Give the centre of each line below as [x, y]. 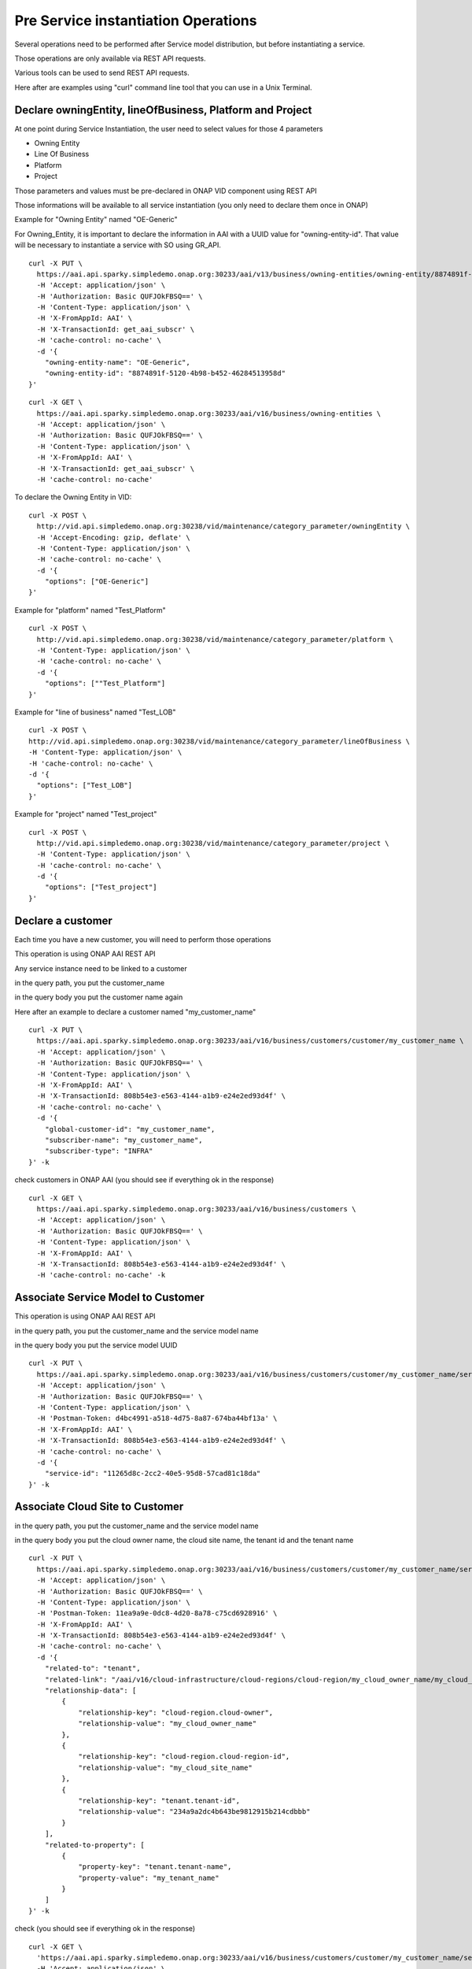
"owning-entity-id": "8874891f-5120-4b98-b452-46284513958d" [165, 373]
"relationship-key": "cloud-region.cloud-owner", [176, 1712]
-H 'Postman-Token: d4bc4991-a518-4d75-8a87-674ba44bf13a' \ [157, 1418]
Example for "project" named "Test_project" [86, 814]
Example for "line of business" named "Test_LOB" [95, 712]
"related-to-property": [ [95, 1845]
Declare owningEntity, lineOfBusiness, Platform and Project [163, 110]
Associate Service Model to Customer [109, 1298]
